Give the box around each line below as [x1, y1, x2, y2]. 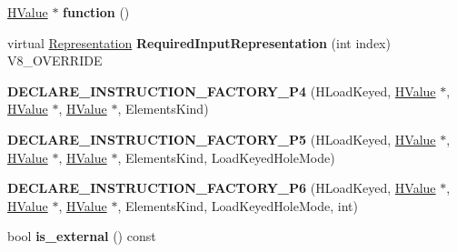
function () [63, 3, 130, 21]
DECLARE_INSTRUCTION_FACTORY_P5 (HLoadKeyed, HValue [7, 129, 436, 148]
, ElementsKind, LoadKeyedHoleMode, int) [117, 196, 358, 215]
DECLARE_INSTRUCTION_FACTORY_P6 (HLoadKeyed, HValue [7, 178, 436, 197]
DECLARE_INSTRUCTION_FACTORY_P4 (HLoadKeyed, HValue [7, 81, 436, 100]
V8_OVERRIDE [7, 51, 103, 70]
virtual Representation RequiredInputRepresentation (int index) [7, 33, 391, 52]
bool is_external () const [7, 227, 156, 246]
